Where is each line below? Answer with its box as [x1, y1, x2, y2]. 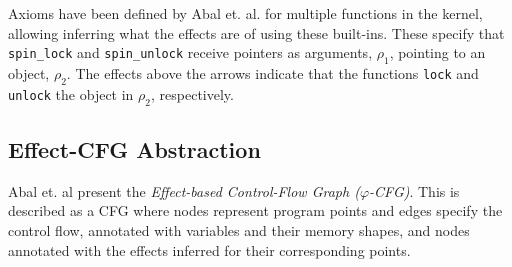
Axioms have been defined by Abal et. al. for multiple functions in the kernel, [8, 3, 483, 23]
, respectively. [151, 83, 234, 104]
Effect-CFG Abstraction [8, 133, 261, 164]
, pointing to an [389, 42, 486, 63]
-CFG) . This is [369, 180, 460, 201]
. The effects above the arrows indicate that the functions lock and [66, 62, 479, 83]
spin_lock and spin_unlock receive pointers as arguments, [8, 42, 373, 63]
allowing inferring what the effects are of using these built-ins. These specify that [8, 22, 505, 43]
